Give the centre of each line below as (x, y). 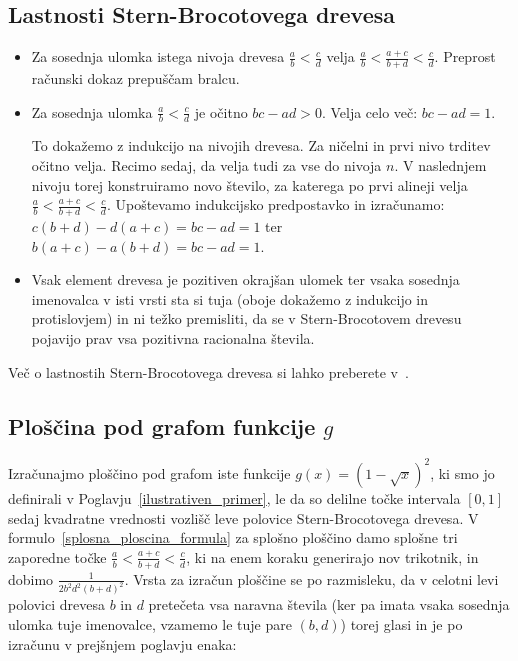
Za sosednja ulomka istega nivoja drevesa (158, 56)
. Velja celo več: (369, 111)
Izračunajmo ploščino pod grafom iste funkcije (149, 472)
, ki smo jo (462, 472)
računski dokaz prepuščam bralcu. (135, 78)
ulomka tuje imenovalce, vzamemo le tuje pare (150, 624)
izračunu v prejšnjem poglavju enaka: (122, 643)
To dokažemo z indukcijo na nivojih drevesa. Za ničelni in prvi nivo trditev (261, 145)
